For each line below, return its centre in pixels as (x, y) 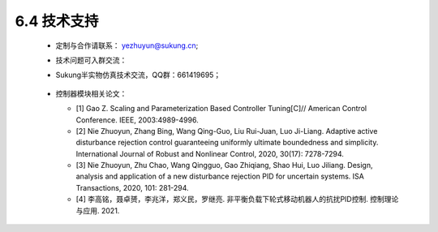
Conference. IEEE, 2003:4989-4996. (137, 120)
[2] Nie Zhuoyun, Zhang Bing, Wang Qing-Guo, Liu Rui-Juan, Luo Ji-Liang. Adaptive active (227, 131)
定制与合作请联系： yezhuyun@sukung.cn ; (127, 45)
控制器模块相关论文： (91, 93)
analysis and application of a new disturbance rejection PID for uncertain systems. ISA (220, 176)
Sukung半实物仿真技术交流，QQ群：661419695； (138, 75)
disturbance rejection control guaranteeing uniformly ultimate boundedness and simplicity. (227, 143)
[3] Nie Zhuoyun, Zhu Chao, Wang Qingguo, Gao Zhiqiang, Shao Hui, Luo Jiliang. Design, (224, 165)
